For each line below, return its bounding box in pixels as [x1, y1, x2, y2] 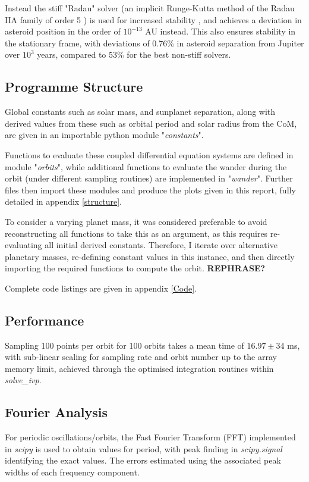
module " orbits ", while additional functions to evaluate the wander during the [5, 160, 287, 173]
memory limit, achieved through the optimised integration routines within [5, 362, 274, 374]
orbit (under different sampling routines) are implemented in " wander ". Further [5, 172, 293, 184]
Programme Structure [5, 77, 143, 96]
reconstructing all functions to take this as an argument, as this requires [5, 227, 268, 239]
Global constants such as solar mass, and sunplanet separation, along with [5, 105, 276, 118]
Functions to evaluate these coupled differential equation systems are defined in [5, 148, 294, 161]
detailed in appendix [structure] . [5, 195, 122, 208]
